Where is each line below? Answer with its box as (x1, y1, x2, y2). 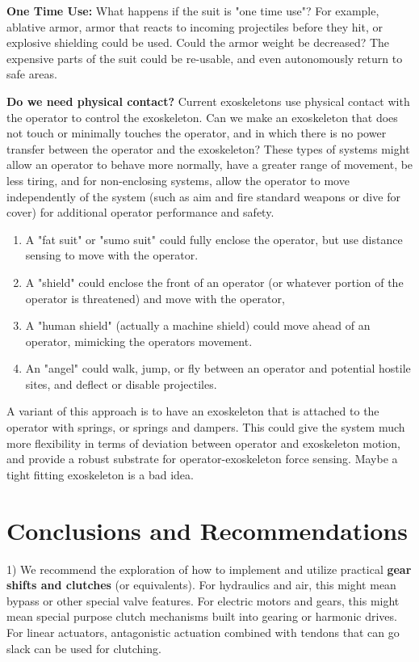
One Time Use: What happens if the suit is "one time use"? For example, (6, 2, 379, 19)
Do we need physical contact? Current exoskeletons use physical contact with (6, 92, 410, 109)
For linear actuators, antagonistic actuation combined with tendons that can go (6, 623, 400, 640)
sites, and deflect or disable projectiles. (25, 375, 217, 392)
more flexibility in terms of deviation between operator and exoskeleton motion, (6, 434, 400, 451)
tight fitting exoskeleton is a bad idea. (6, 466, 194, 483)
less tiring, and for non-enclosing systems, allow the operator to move (6, 171, 350, 188)
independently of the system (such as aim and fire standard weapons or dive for (6, 188, 400, 205)
